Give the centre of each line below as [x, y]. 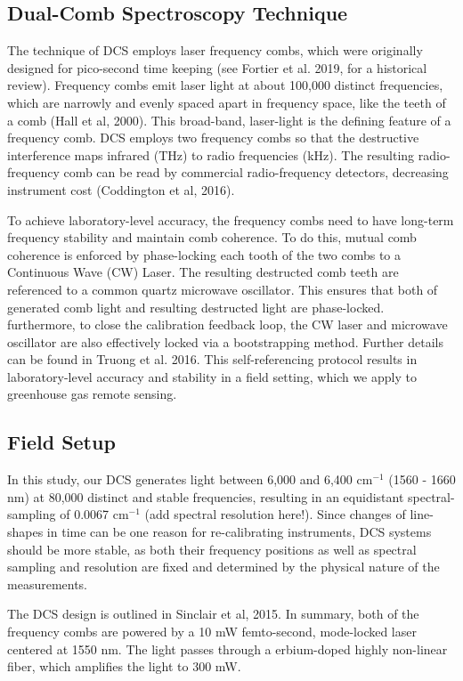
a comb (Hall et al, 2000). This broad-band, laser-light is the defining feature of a [229, 120]
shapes [25, 532]
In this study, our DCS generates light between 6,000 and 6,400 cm [190, 479]
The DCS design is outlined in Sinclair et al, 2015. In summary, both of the [213, 614]
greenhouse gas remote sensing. [92, 394]
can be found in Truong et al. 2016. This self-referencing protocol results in [212, 359]
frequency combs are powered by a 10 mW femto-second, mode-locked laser [212, 632]
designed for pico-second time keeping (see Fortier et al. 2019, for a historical [217, 67]
